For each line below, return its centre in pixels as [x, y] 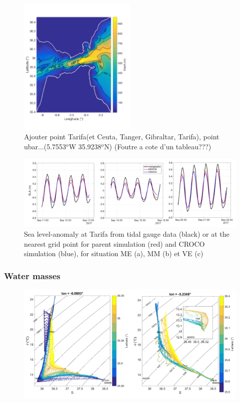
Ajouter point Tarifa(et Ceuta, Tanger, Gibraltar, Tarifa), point [122, 137]
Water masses [32, 275]
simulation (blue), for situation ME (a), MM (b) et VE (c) [114, 253]
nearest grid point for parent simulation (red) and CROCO [114, 243]
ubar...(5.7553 [45, 147]
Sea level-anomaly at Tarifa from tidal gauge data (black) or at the [127, 234]
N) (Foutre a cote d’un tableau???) [158, 147]
